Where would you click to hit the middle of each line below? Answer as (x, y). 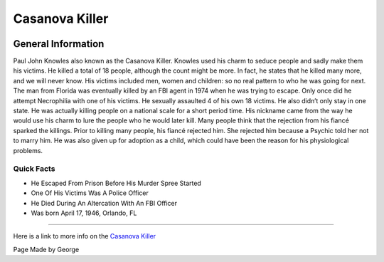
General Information (59, 44)
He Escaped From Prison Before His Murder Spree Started (116, 183)
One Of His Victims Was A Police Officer (90, 193)
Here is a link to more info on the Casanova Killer (85, 236)
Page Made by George (46, 249)
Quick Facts (34, 169)
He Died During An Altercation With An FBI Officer (104, 203)
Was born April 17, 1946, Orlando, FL (84, 213)
